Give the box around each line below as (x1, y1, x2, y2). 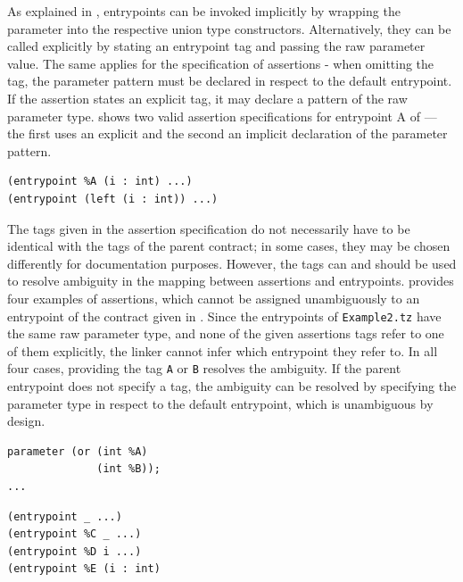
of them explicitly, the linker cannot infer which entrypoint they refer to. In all (7, 341, 438, 360)
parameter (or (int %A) (7, 445, 148, 458)
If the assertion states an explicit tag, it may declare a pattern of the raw (7, 88, 408, 107)
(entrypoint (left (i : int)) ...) (7, 192, 219, 205)
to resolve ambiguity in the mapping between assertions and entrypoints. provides (7, 271, 454, 290)
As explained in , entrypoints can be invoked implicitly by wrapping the (7, 2, 401, 20)
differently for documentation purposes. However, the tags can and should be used (7, 254, 457, 272)
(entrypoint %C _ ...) (7, 528, 142, 541)
